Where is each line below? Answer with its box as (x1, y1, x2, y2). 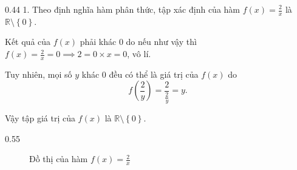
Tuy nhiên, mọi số (5, 67, 72, 80)
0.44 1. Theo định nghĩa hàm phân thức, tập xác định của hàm (5, 3, 241, 15)
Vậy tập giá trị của (5, 112, 75, 124)
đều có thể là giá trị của (109, 67, 199, 80)
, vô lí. (127, 47, 151, 60)
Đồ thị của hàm (29, 152, 88, 165)
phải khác (80, 35, 117, 48)
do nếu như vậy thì (126, 35, 197, 48)
